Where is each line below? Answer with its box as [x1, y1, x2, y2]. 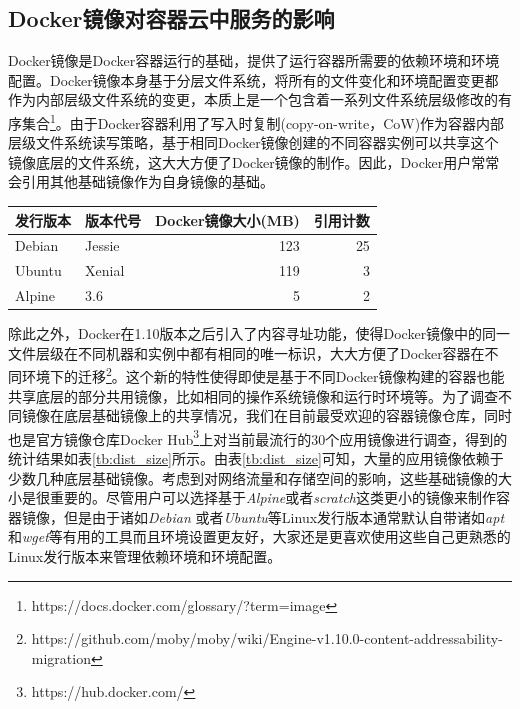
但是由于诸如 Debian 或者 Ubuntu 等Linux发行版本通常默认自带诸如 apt [63, 506, 505, 527]
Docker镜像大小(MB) [155, 209, 300, 230]
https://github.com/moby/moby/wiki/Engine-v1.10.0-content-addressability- [31, 628, 503, 649]
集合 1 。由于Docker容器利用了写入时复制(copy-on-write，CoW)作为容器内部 [21, 109, 505, 133]
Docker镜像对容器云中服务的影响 [8, 3, 335, 34]
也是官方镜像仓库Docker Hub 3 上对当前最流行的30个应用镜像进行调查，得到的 [8, 425, 508, 449]
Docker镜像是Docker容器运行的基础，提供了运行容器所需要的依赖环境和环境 [8, 50, 500, 71]
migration [31, 647, 91, 668]
